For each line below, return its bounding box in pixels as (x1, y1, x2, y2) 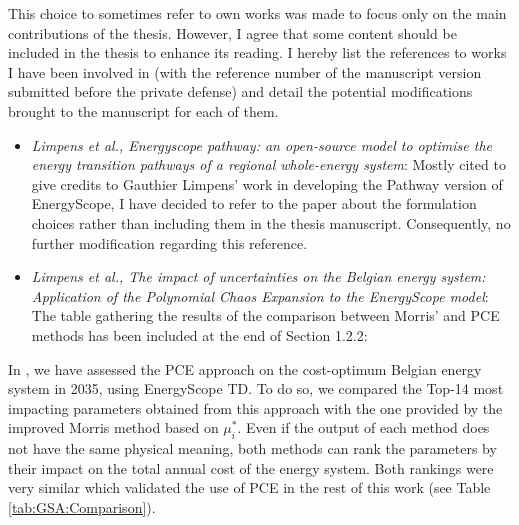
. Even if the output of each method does (237, 417, 490, 438)
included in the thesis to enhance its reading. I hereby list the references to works (8, 42, 507, 63)
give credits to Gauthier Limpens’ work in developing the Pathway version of (31, 173, 503, 194)
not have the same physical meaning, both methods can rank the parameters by (8, 438, 497, 459)
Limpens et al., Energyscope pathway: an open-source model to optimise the (31, 134, 492, 155)
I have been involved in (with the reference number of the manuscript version (8, 61, 482, 82)
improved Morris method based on (8, 417, 219, 438)
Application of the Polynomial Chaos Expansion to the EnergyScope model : (31, 285, 489, 306)
